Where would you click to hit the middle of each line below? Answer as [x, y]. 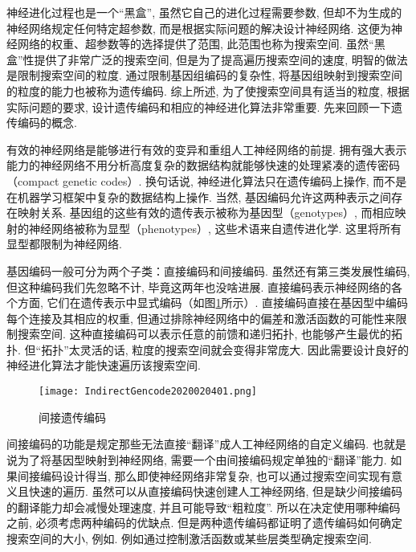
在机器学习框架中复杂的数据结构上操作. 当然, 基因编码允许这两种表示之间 [199, 196]
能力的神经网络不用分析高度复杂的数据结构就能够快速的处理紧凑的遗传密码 [203, 165]
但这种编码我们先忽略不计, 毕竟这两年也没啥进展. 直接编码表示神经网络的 [199, 286]
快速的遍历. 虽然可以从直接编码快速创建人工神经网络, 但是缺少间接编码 [216, 491]
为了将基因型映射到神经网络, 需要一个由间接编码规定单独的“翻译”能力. [202, 459]
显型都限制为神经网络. [64, 244]
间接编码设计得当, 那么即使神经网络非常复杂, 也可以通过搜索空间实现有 [204, 475]
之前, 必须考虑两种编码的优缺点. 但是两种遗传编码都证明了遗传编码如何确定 [205, 523]
